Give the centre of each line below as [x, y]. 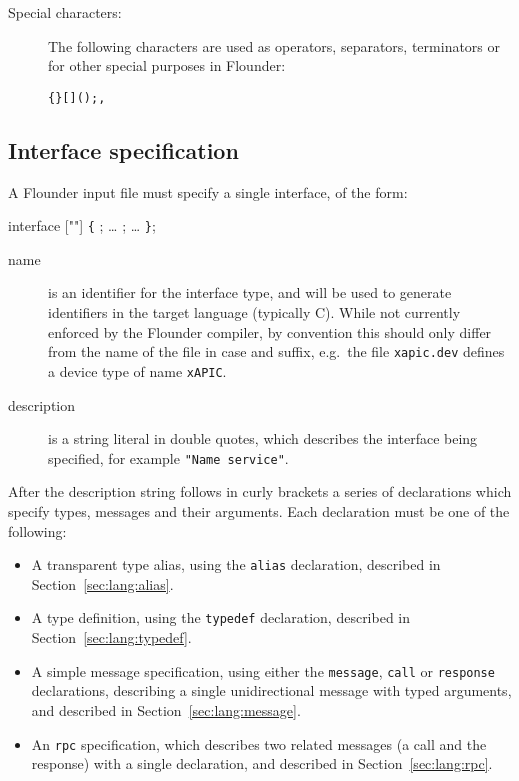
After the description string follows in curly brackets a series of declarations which [260, 491]
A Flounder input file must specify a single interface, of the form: [208, 191]
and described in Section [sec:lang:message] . [166, 709]
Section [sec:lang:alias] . [102, 583]
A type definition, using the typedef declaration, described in [221, 617]
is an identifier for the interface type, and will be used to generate [250, 292]
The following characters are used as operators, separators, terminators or [274, 45]
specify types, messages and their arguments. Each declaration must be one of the [259, 511]
